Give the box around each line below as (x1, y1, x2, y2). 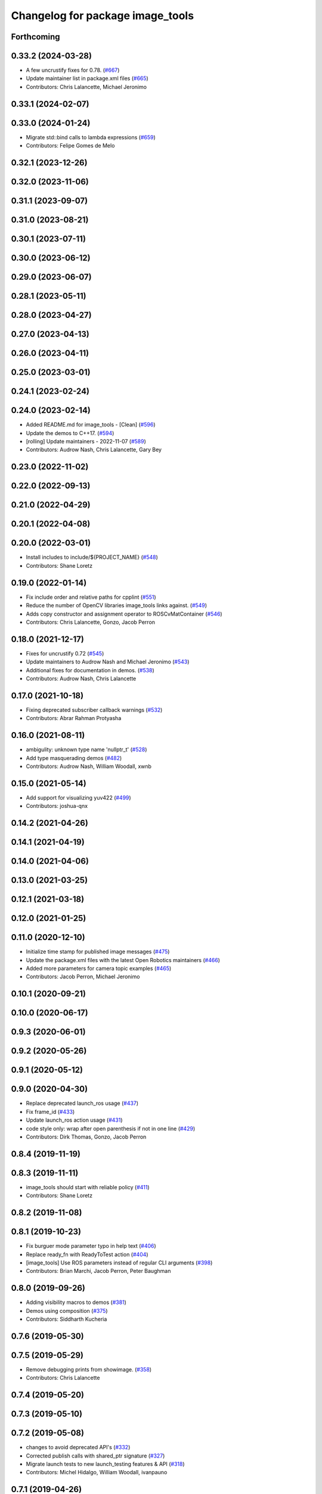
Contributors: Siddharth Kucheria (26, 1315, 107, 1323)
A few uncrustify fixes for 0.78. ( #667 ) (26, 66, 120, 74)
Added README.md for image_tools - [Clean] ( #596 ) (26, 421, 156, 428)
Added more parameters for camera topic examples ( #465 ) (26, 965, 172, 972)
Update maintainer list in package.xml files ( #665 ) (26, 75, 148, 82)
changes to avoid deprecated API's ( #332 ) (26, 1444, 131, 1451)
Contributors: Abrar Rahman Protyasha (26, 715, 122, 722)
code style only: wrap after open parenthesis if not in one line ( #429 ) (26, 1125, 196, 1132)
